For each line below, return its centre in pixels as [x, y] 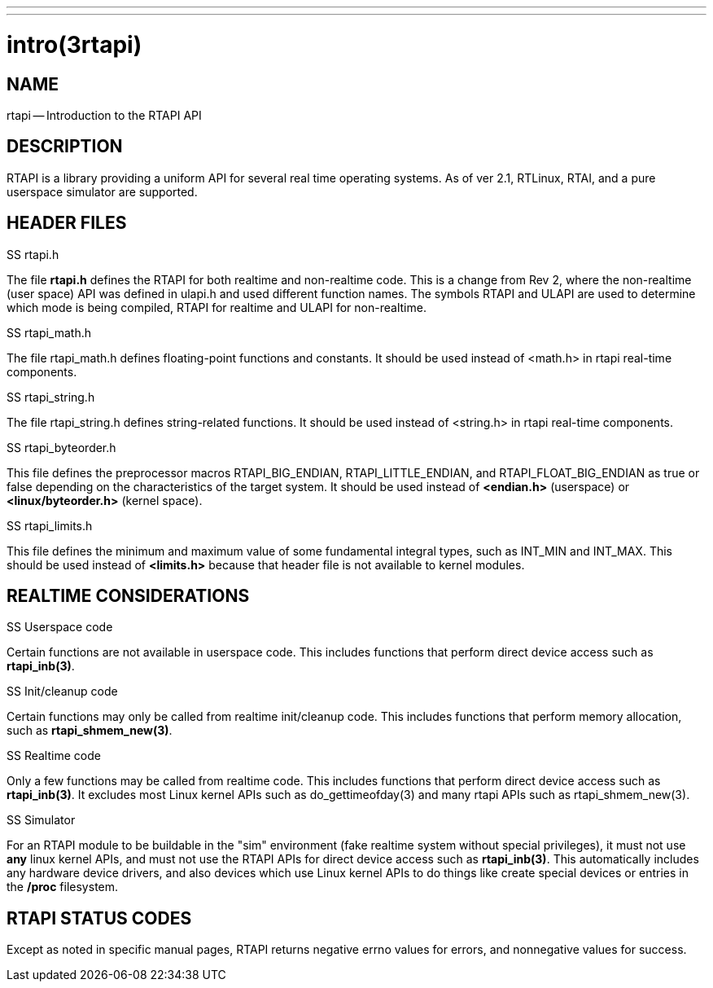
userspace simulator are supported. [102, 191]
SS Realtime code [54, 756]
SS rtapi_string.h [51, 397]
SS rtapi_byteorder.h [61, 447]
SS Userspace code [60, 627]
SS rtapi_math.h [49, 332]
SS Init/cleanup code [62, 692]
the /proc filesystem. [63, 887]
